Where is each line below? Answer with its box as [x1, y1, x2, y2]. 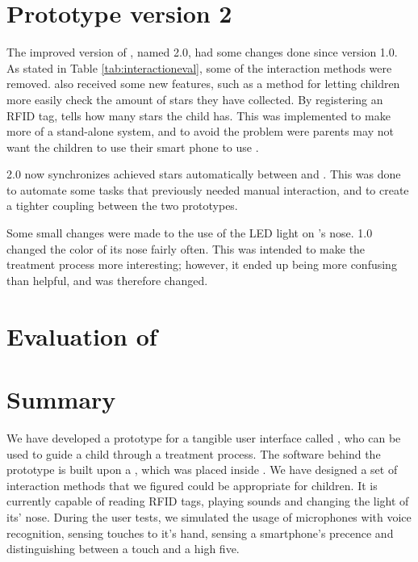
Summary [6, 383, 116, 415]
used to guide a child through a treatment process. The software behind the [6, 445, 381, 462]
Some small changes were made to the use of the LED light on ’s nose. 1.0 [6, 224, 373, 241]
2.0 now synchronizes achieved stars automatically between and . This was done [6, 166, 401, 182]
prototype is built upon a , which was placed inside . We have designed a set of [6, 461, 398, 478]
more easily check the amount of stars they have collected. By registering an [6, 90, 383, 107]
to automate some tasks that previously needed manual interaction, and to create [6, 181, 409, 198]
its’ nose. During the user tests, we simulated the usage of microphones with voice [6, 508, 412, 525]
